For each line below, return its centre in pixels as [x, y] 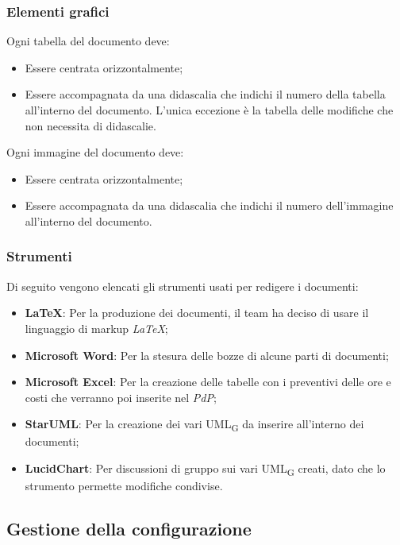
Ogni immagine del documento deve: [95, 152]
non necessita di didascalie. [90, 125]
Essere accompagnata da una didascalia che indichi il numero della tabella [205, 94]
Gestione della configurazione [129, 529]
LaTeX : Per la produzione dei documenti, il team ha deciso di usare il [197, 313]
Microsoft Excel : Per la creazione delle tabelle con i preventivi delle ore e [208, 382]
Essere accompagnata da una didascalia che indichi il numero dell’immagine [209, 205]
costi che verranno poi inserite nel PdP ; [121, 397]
